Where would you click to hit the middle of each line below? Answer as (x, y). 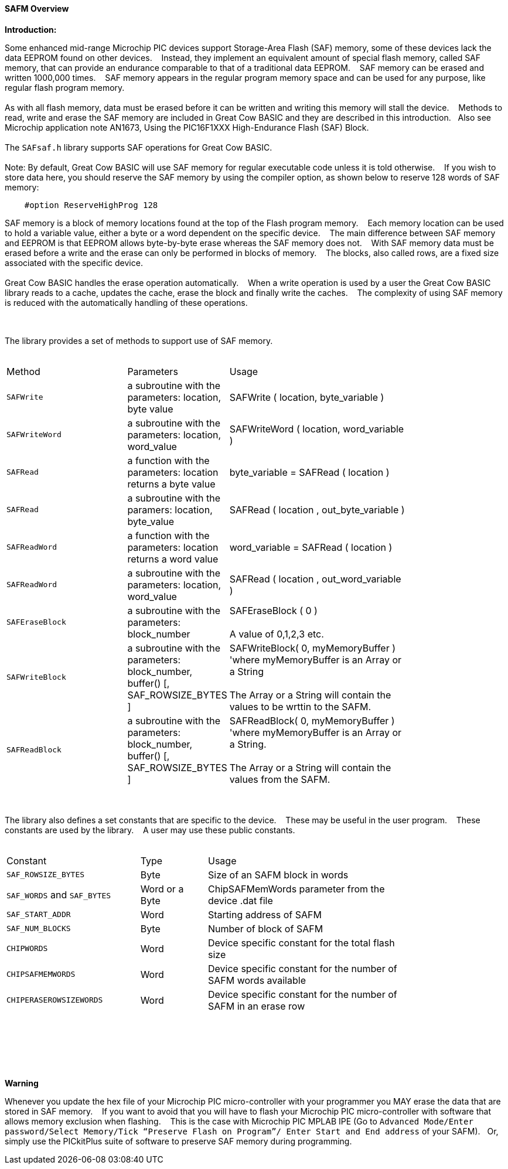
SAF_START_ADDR (39, 915)
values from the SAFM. (280, 779)
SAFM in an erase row (256, 1006)
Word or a (162, 889)
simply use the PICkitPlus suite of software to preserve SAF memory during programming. (178, 1141)
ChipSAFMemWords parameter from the (296, 889)
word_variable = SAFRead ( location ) (311, 547)
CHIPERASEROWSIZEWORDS (55, 1000)
